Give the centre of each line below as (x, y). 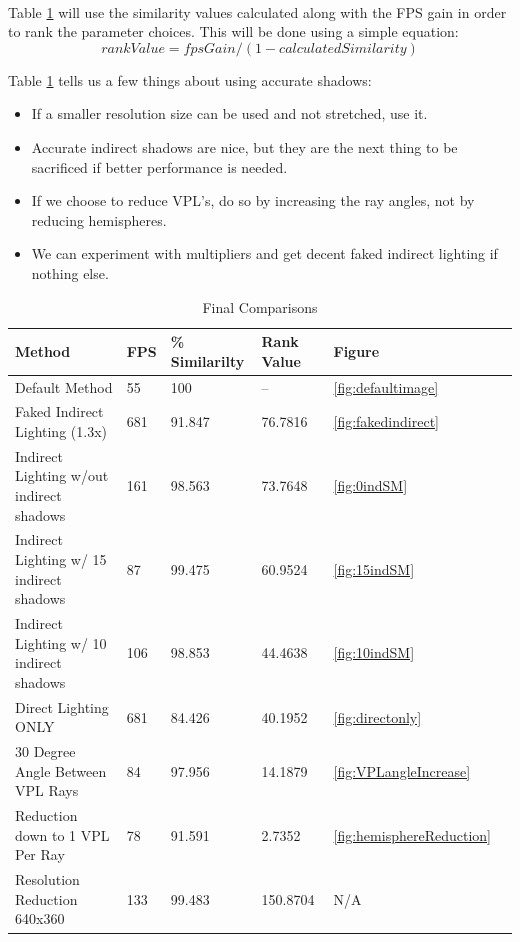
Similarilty (207, 360)
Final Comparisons (260, 306)
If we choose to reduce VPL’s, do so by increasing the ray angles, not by (253, 200)
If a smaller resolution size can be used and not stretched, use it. (229, 113)
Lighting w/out (62, 475)
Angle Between (61, 770)
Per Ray (40, 854)
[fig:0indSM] (370, 485)
